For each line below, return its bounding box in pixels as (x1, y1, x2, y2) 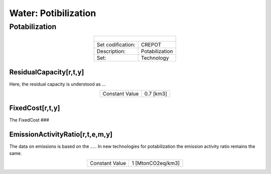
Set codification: (96, 41, 135, 48)
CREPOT (141, 41, 162, 48)
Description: (96, 48, 125, 55)
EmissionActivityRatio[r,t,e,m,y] (9, 130, 113, 138)
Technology (141, 54, 169, 61)
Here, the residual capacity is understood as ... (9, 81, 106, 87)
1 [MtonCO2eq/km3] (131, 159, 180, 166)
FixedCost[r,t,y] (9, 104, 60, 112)
